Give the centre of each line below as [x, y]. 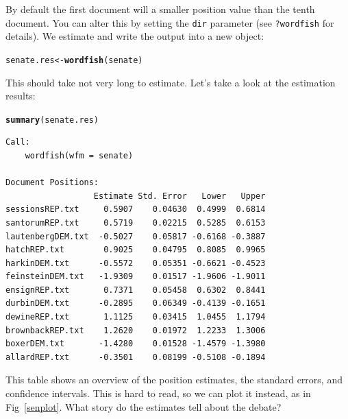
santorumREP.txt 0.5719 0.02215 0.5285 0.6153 [136, 223]
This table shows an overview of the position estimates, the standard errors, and [174, 380]
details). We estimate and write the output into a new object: [135, 36]
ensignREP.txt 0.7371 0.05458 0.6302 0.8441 [136, 290]
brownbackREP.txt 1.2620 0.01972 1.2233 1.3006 [136, 330]
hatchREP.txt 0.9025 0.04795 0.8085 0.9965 [136, 250]
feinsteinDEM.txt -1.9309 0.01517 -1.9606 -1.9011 [136, 277]
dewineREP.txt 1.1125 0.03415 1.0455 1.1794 [136, 317]
